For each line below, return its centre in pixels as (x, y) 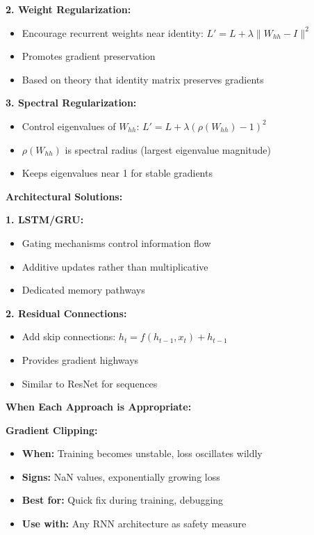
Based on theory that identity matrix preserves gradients (143, 79)
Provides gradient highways (80, 359)
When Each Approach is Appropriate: (99, 407)
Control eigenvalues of (69, 126)
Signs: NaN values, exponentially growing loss (121, 476)
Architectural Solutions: (64, 196)
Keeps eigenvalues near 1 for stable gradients (117, 173)
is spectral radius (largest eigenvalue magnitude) (168, 149)
